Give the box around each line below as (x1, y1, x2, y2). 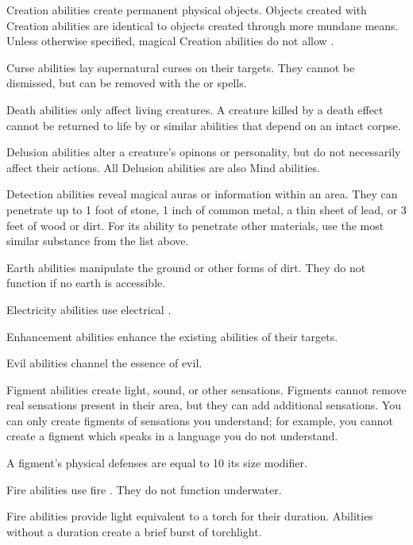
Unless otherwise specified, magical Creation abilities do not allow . (6, 33, 334, 49)
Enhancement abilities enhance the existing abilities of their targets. (6, 328, 338, 344)
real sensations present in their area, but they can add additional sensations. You (6, 397, 401, 413)
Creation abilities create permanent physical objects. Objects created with (6, 2, 367, 17)
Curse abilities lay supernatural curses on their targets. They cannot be (6, 59, 355, 75)
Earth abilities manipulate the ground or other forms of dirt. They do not (6, 259, 366, 275)
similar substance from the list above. (6, 232, 189, 249)
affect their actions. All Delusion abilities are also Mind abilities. (6, 159, 320, 175)
